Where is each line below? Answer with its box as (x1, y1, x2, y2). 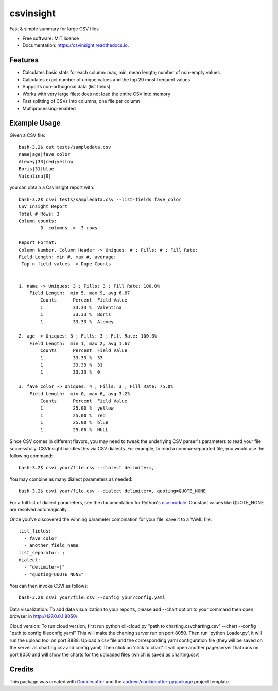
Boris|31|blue (19, 166, 54, 172)
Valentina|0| (19, 173, 51, 179)
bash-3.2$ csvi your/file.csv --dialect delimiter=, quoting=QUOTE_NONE (19, 488, 206, 494)
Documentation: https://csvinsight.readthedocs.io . (22, 42, 129, 48)
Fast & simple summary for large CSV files (9, 26, 99, 32)
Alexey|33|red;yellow (19, 158, 73, 165)
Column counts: (19, 218, 57, 224)
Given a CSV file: (9, 132, 46, 138)
